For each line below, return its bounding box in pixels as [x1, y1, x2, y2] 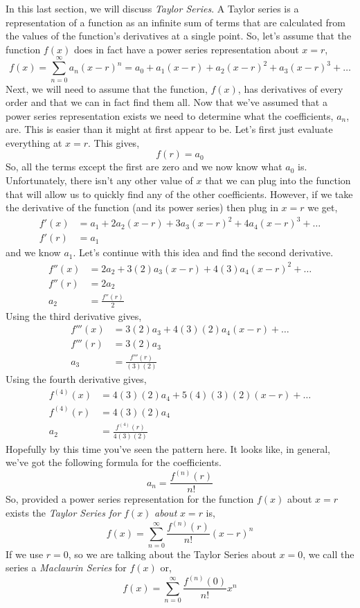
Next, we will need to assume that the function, [6, 81, 208, 96]
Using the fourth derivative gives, [6, 372, 147, 386]
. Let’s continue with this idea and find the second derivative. [73, 245, 334, 260]
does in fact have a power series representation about [73, 42, 299, 56]
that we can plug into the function [205, 173, 351, 188]
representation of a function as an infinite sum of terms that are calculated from [6, 15, 345, 29]
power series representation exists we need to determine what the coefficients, [6, 108, 334, 123]
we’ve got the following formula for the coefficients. [6, 455, 222, 470]
